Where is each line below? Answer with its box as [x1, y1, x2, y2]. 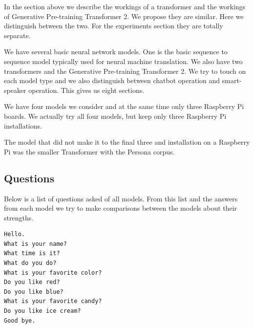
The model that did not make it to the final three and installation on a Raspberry [4, 137, 250, 147]
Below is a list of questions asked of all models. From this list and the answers [4, 193, 238, 203]
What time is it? [4, 250, 60, 257]
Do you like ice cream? [4, 307, 81, 315]
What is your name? [4, 240, 67, 247]
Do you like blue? [4, 288, 63, 295]
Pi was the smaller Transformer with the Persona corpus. [4, 146, 175, 156]
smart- [222, 75, 242, 86]
